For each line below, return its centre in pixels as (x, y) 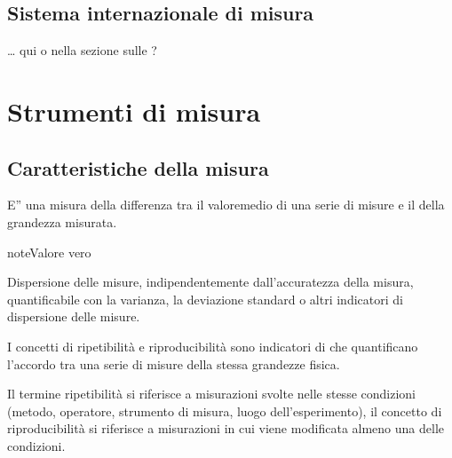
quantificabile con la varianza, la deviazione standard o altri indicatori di (205, 299)
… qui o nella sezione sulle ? (82, 50)
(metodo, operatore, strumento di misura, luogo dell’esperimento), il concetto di (225, 411)
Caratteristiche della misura (138, 167)
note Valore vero (49, 252)
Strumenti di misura (134, 111)
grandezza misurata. (62, 221)
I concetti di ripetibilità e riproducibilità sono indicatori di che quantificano (213, 346)
